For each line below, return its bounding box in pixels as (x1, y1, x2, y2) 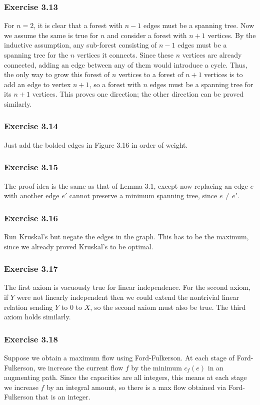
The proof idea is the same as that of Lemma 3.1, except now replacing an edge (4, 180, 248, 191)
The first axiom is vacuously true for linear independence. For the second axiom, (4, 282, 251, 292)
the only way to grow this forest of (4, 69, 110, 80)
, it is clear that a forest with (33, 20, 123, 31)
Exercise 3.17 (4, 262, 58, 275)
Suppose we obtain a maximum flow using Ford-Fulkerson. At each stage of (4, 352, 234, 362)
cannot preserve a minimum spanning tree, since (69, 190, 217, 201)
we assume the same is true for (4, 30, 98, 40)
